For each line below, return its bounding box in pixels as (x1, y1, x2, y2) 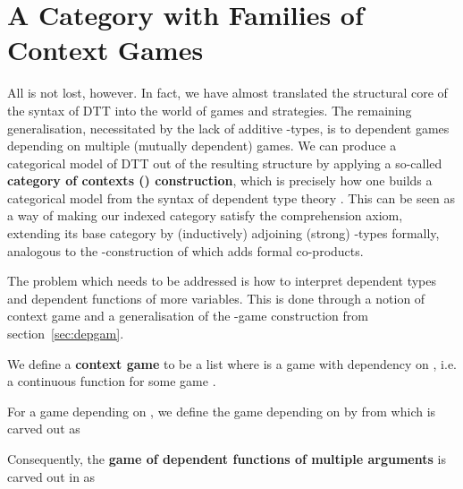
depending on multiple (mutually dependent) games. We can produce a (7, 136, 397, 155)
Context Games (7, 31, 204, 68)
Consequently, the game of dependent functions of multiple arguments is (7, 450, 446, 468)
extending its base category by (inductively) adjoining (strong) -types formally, (7, 224, 440, 243)
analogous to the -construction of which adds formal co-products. (7, 241, 364, 260)
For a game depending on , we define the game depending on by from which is (7, 401, 436, 420)
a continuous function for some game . (7, 372, 216, 390)
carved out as (7, 419, 80, 438)
